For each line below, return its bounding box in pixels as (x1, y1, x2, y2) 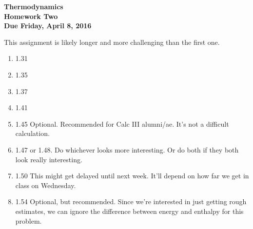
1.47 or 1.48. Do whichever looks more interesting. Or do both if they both (15, 144, 239, 154)
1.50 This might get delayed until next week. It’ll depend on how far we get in (15, 171, 249, 181)
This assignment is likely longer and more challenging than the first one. (4, 37, 220, 47)
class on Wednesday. (15, 180, 76, 190)
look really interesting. (15, 154, 82, 164)
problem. (15, 215, 42, 226)
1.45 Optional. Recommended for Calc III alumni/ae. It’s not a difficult (15, 118, 229, 129)
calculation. (15, 128, 50, 138)
